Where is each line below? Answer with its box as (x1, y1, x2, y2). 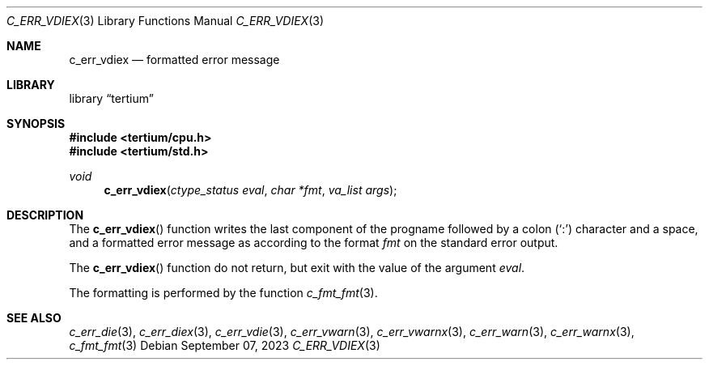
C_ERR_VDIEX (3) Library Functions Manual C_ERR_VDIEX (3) (6, 14, 324, 28)
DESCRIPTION (6, 208, 84, 222)
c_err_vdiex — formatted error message (69, 53, 280, 66)
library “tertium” (69, 91, 154, 105)
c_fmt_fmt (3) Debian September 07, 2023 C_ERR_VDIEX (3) (69, 338, 380, 352)
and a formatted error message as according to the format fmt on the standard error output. (69, 236, 558, 249)
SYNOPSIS (6, 117, 66, 130)
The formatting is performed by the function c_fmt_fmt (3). (69, 286, 378, 300)
